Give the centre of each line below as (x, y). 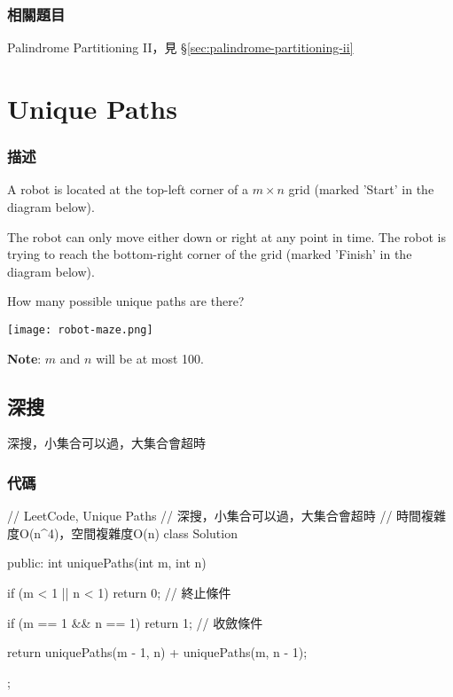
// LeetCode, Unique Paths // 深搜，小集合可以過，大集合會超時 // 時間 (215, 516)
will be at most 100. (150, 358)
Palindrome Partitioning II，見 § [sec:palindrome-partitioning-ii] (180, 47)
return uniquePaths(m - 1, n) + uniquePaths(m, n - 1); (157, 652)
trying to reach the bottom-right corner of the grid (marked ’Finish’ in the (210, 254)
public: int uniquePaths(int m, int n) (107, 563)
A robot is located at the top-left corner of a (128, 189)
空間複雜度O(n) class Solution (154, 533)
